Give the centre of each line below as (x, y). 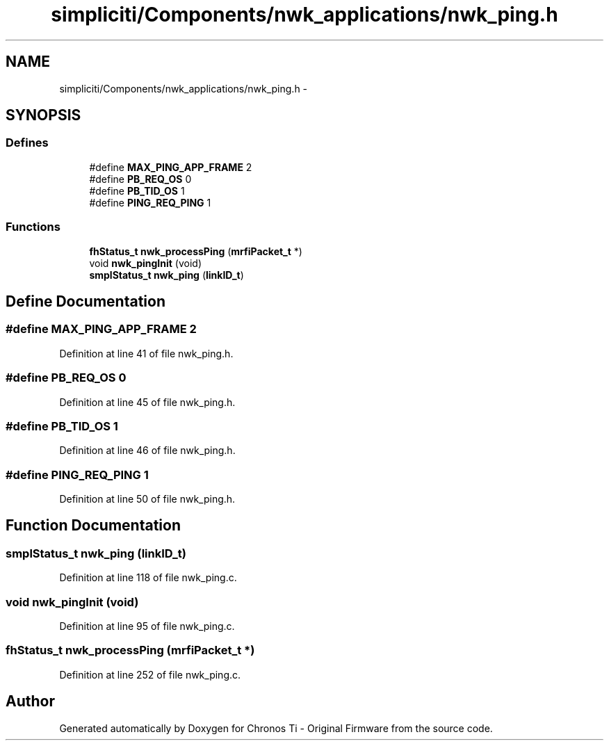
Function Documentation (93, 526)
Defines (27, 143)
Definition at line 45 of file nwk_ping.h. (147, 402)
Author (30, 702)
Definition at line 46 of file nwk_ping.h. (147, 451)
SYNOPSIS (43, 115)
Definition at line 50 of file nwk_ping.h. (147, 499)
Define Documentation (86, 301)
